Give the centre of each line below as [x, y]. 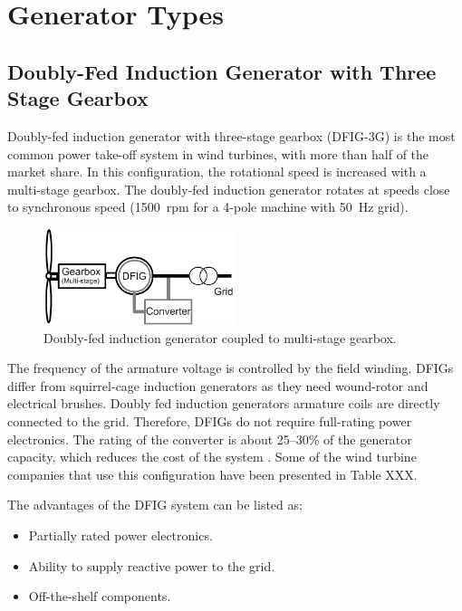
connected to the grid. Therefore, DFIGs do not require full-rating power [210, 421]
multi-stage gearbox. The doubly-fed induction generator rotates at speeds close [229, 189]
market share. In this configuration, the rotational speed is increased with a [217, 172]
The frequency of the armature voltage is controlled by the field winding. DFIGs [231, 368]
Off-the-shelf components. [100, 596]
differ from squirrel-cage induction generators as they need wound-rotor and [218, 385]
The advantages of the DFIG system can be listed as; [155, 505]
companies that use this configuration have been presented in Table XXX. [212, 474]
